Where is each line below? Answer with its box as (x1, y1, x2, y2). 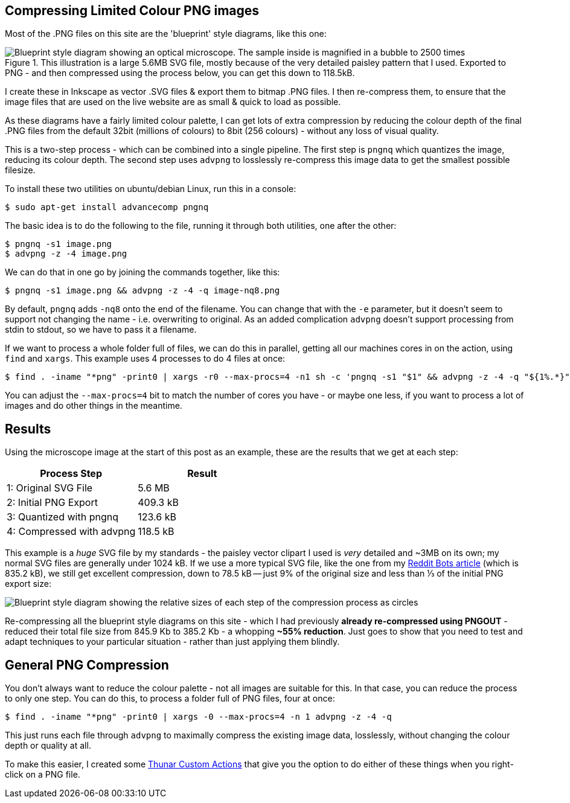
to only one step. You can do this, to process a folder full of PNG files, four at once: (5, 693, 335, 704)
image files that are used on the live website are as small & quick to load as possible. (5, 97, 341, 107)
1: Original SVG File (7, 482, 93, 494)
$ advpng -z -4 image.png (5, 249, 127, 259)
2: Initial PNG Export (7, 496, 98, 509)
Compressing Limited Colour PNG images (5, 3, 260, 18)
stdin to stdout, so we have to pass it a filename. (5, 324, 197, 335)
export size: (5, 578, 51, 589)
